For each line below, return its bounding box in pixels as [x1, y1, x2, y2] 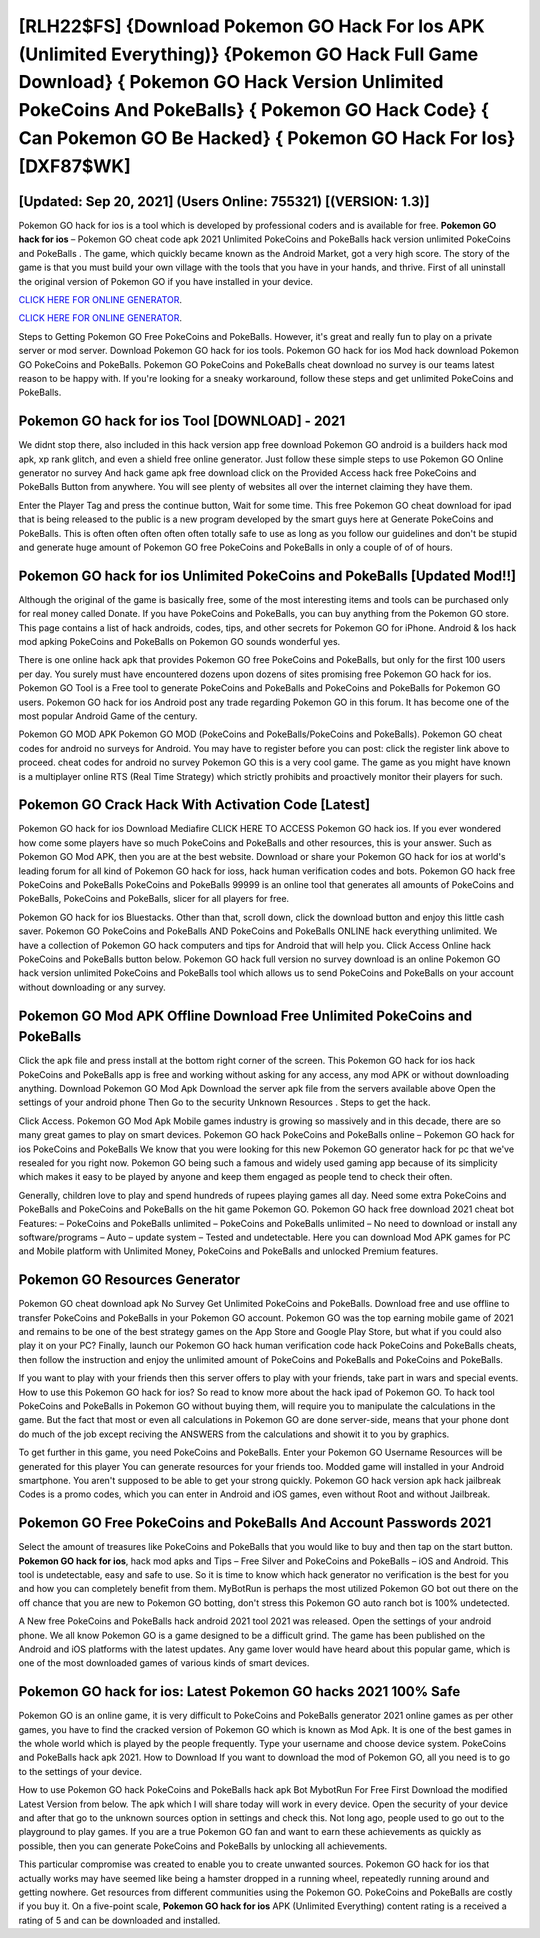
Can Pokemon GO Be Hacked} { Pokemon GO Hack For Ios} [18, 126, 516, 149]
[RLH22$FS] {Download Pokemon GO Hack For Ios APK [18, 15, 485, 37]
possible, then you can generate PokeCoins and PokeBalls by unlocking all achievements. [18, 1840, 388, 1852]
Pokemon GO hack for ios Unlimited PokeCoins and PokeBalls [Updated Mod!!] [18, 567, 517, 584]
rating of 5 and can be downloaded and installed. [18, 1914, 221, 1926]
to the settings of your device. [18, 1765, 142, 1777]
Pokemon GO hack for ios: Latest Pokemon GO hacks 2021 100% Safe [18, 1683, 461, 1700]
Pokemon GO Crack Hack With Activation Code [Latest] [18, 796, 370, 814]
